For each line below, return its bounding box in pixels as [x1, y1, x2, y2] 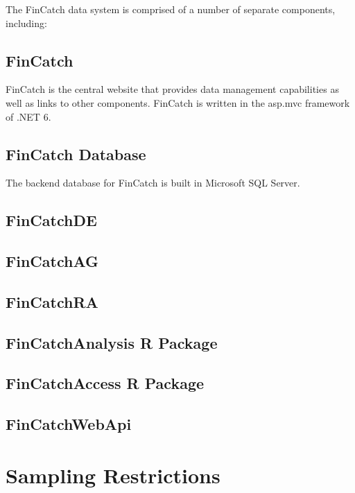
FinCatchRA [6, 291, 98, 312]
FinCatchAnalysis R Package [6, 331, 218, 353]
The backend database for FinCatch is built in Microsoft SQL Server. [6, 175, 300, 190]
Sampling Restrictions [6, 460, 220, 489]
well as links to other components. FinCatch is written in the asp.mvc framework [6, 95, 350, 110]
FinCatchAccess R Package [6, 372, 205, 394]
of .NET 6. [6, 109, 51, 123]
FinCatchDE [6, 209, 97, 231]
